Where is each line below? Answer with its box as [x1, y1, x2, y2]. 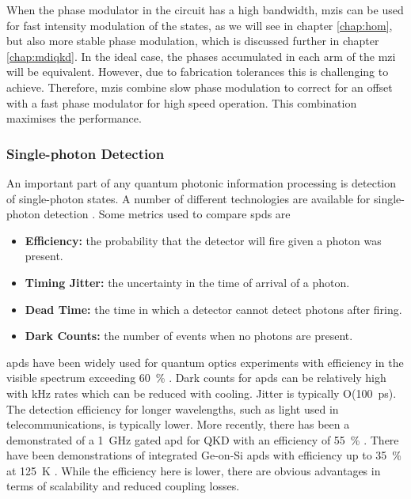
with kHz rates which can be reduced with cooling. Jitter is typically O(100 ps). [6, 384, 397, 401]
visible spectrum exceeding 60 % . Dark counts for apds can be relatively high [6, 369, 386, 386]
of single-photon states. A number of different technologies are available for [6, 190, 371, 206]
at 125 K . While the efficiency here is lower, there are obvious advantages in [6, 462, 381, 478]
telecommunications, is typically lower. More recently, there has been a [6, 416, 350, 433]
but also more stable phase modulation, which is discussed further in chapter [6, 32, 379, 49]
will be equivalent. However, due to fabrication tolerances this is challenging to [6, 63, 389, 80]
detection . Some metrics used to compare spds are [44, 206, 291, 222]
